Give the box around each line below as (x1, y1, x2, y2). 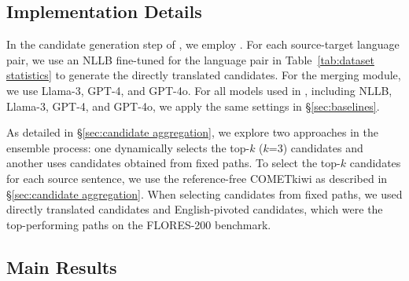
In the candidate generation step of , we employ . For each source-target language (6, 36, 400, 53)
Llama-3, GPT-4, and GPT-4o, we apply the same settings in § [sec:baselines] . (6, 97, 380, 114)
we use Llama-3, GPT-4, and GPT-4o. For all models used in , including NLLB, (6, 82, 392, 98)
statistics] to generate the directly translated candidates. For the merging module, (6, 67, 401, 83)
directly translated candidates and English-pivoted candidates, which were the (6, 201, 383, 217)
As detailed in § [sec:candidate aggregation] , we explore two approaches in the (6, 124, 378, 140)
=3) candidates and (268, 139, 363, 155)
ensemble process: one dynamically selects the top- (6, 139, 250, 155)
